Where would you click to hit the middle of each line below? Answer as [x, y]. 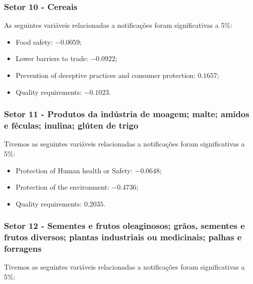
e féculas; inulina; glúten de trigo [71, 125]
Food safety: [34, 41]
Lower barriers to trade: [52, 58]
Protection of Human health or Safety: [74, 170]
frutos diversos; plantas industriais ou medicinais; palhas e [123, 237]
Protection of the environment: [63, 187]
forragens [23, 248]
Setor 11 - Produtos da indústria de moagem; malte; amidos [127, 114]
